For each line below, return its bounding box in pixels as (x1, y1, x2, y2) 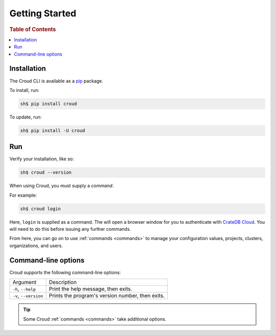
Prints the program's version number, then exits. (49, 292, 165, 299)
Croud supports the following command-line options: (9, 269, 121, 275)
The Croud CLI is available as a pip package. (9, 78, 103, 84)
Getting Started (9, 8, 77, 19)
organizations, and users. (9, 243, 63, 249)
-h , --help (12, 285, 36, 293)
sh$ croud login (20, 206, 61, 211)
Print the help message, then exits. (49, 285, 132, 293)
